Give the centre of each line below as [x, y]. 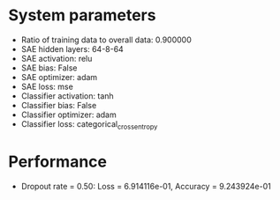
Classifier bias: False [59, 105]
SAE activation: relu [57, 58]
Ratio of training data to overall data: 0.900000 [106, 40]
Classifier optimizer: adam [68, 115]
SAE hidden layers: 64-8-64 [72, 48]
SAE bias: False [49, 68]
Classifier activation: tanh [67, 96]
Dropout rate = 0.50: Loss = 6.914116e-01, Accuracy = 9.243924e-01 [146, 186]
